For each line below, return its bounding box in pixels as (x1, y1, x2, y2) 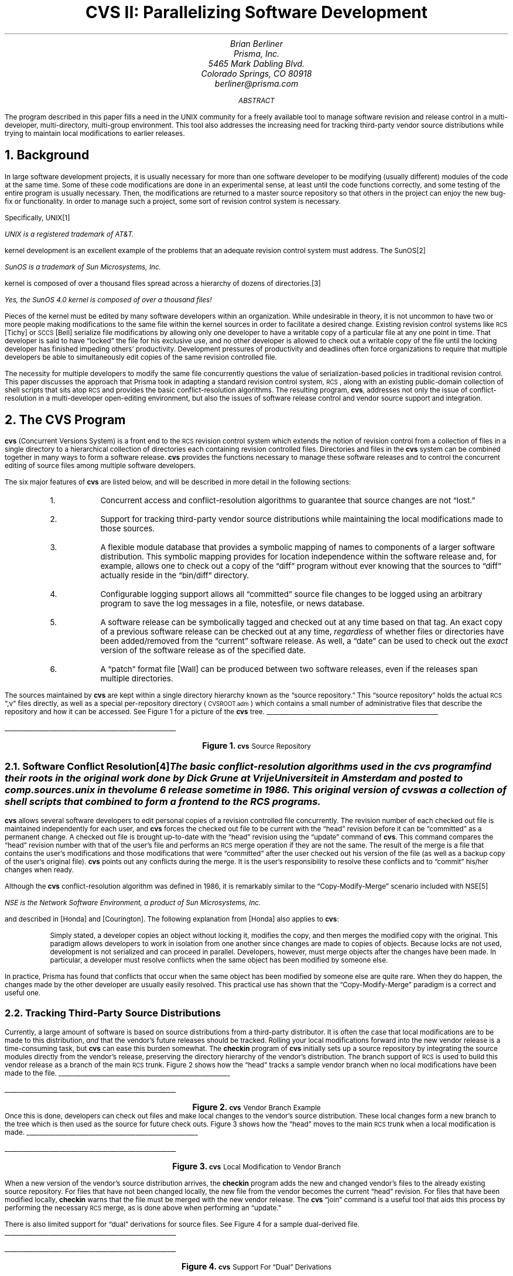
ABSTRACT (238, 96, 275, 105)
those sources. (100, 524, 155, 534)
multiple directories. (100, 674, 173, 684)
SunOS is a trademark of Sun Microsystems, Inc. (5, 262, 161, 271)
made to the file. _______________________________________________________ (5, 1069, 230, 1077)
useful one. (5, 989, 41, 998)
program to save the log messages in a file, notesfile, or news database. (100, 599, 365, 609)
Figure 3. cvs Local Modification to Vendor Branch (172, 1161, 341, 1171)
